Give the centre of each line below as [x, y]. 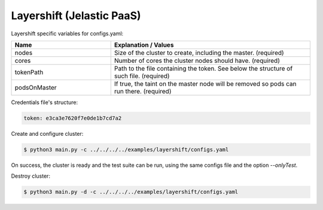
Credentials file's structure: [45, 102]
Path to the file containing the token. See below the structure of [203, 68]
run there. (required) [143, 91]
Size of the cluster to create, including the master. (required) [199, 53]
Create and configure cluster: [47, 133]
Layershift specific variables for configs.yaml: [67, 34]
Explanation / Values [144, 45]
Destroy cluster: [31, 176]
